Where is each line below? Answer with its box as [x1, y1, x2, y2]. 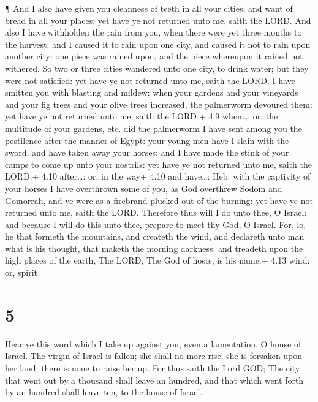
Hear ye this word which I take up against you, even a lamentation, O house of [5, 337, 301, 350]
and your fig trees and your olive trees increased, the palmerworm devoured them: [5, 97, 312, 110]
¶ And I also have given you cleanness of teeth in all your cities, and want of [5, 2, 293, 14]
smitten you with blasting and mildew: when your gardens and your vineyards [5, 86, 298, 99]
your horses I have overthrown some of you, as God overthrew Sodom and [5, 181, 282, 194]
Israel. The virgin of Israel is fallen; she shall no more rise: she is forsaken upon [5, 349, 303, 362]
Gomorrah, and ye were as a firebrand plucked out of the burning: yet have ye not [5, 194, 313, 207]
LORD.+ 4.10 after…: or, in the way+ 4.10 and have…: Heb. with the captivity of [5, 170, 311, 183]
